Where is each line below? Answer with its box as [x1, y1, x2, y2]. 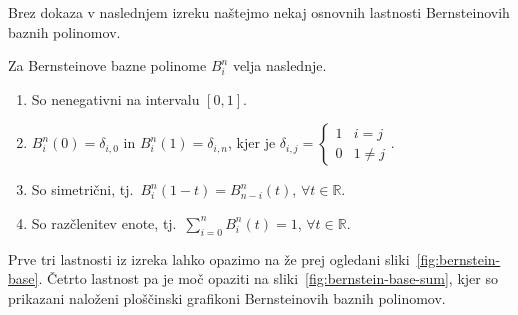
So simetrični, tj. [31, 179, 134, 200]
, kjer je [228, 132, 276, 153]
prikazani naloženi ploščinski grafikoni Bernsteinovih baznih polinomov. [8, 287, 446, 308]
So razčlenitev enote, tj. [31, 212, 177, 233]
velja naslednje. [232, 55, 327, 76]
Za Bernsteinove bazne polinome [8, 55, 207, 76]
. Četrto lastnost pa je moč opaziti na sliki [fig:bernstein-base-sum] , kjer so [38, 268, 498, 289]
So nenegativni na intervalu [31, 88, 200, 109]
